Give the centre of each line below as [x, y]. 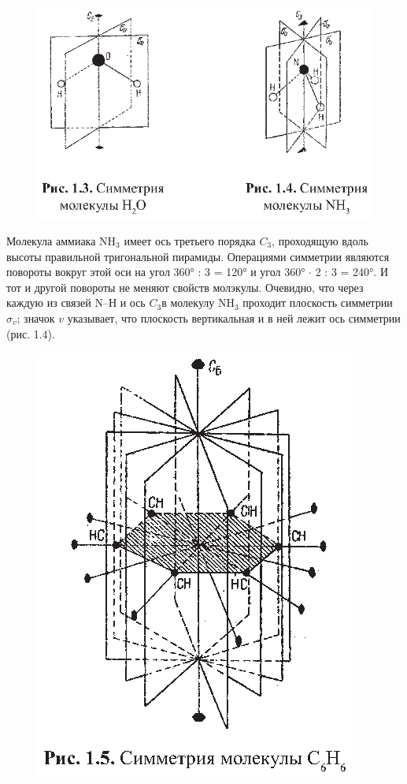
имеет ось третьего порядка [190, 240]
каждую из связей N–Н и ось [76, 302]
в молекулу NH [198, 302]
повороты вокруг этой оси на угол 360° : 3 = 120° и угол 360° [156, 272]
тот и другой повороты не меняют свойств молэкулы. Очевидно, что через [185, 287]
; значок [36, 317]
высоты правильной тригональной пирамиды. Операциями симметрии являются [198, 256]
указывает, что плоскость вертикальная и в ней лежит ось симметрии [234, 317]
